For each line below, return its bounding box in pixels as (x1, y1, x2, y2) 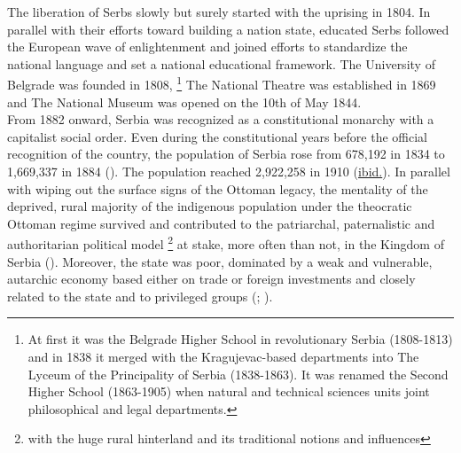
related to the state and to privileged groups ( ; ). (7, 286, 273, 305)
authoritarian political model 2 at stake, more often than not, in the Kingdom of (7, 232, 444, 254)
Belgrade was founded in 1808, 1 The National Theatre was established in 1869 (7, 73, 436, 94)
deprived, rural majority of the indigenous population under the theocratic (7, 197, 412, 215)
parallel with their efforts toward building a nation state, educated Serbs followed (7, 20, 449, 38)
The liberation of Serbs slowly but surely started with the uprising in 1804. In (7, 3, 431, 20)
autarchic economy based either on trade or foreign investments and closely (7, 269, 416, 288)
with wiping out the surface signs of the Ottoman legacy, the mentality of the (7, 179, 428, 198)
